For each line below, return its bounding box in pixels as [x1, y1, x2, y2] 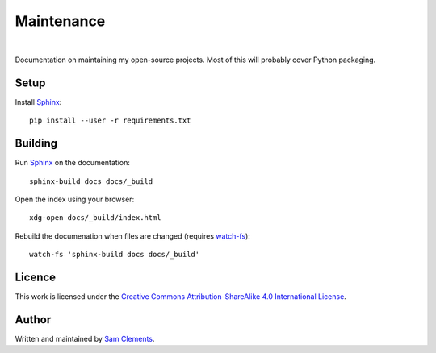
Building [15, 137, 58, 151]
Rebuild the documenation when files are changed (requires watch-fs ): [15, 230, 250, 241]
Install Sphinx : [15, 97, 62, 106]
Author [15, 313, 52, 326]
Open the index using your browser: [15, 194, 135, 204]
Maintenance [15, 12, 106, 30]
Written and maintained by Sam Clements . [15, 334, 155, 343]
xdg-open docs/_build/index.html [29, 214, 161, 222]
